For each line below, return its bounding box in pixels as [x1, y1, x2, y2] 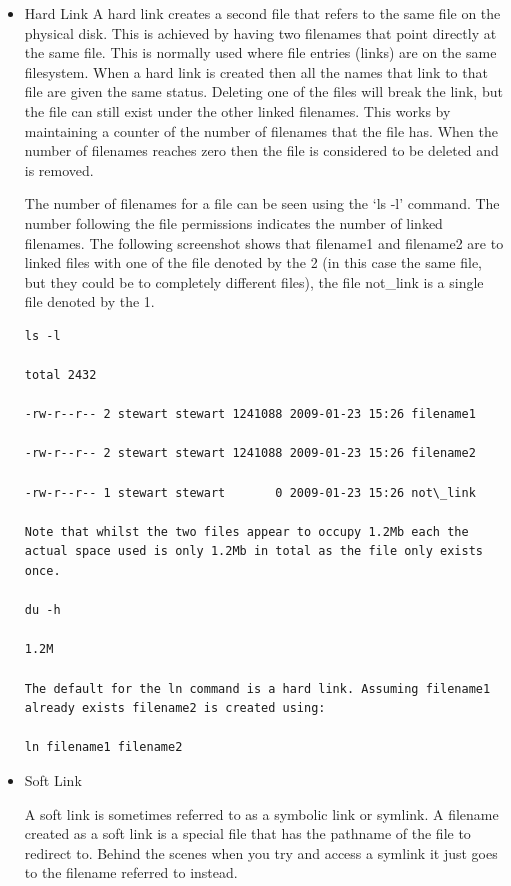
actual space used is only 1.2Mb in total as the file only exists [24, 544, 483, 559]
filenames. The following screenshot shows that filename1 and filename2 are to [24, 232, 504, 253]
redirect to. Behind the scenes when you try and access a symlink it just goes [24, 842, 498, 863]
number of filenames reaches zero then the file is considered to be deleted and [24, 140, 499, 161]
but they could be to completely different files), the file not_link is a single [24, 271, 484, 292]
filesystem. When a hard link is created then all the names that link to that [24, 61, 488, 82]
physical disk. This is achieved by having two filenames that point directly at [24, 22, 497, 43]
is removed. [24, 159, 94, 180]
